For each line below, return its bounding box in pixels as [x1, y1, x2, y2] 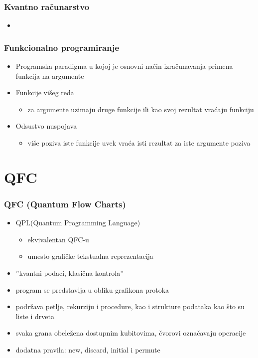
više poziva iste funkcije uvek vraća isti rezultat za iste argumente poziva [27, 138, 251, 148]
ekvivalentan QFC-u [27, 234, 89, 244]
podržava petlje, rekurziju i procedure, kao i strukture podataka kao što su [15, 301, 245, 312]
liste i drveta [15, 311, 54, 321]
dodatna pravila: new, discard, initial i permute [15, 344, 160, 355]
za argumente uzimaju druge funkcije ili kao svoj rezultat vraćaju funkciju [27, 104, 254, 114]
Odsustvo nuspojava [15, 121, 77, 131]
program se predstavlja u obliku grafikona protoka [15, 284, 169, 295]
